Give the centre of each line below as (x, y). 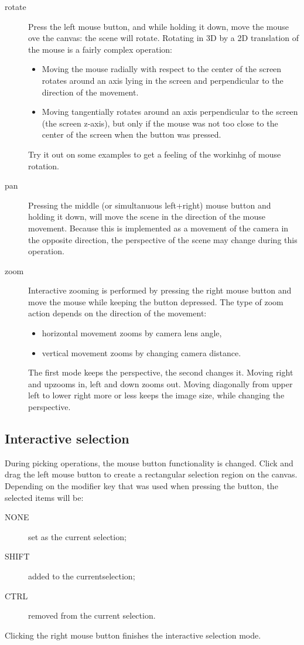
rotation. (44, 165)
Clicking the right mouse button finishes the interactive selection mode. (133, 635)
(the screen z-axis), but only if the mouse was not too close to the (160, 123)
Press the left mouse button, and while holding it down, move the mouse (159, 26)
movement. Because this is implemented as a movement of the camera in (158, 228)
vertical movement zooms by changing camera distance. (141, 352)
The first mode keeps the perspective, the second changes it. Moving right (161, 372)
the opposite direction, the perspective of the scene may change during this (163, 239)
